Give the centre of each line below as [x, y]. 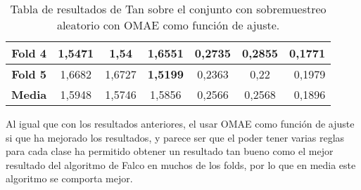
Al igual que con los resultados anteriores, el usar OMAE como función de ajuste [180, 123]
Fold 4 [29, 53]
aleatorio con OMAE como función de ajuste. [168, 25]
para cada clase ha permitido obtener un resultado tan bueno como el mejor [170, 151]
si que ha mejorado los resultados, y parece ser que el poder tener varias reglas [175, 137]
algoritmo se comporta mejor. [69, 178]
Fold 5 [29, 74]
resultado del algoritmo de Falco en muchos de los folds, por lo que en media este [181, 164]
